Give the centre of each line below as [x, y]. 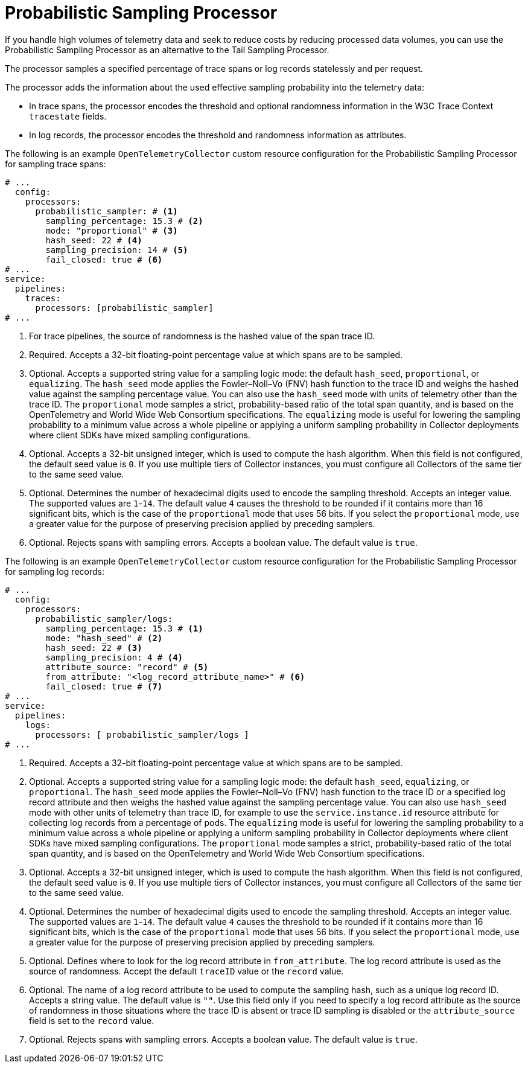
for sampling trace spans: [56, 164]
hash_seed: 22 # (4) [94, 240]
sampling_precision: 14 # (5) [117, 250]
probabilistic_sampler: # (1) [107, 211]
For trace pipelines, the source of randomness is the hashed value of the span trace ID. [202, 336]
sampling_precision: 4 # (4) [114, 657]
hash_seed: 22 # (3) [94, 648]
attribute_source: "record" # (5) [127, 667]
